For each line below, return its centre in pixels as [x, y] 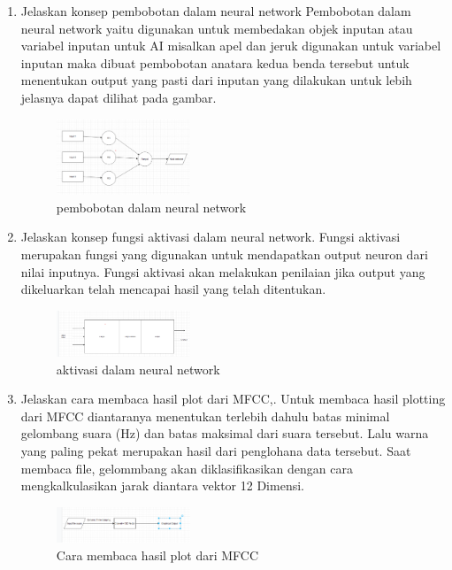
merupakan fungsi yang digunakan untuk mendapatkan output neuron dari [224, 254]
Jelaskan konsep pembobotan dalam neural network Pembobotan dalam [216, 11]
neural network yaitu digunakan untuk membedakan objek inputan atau [217, 28]
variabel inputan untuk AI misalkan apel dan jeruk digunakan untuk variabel [231, 46]
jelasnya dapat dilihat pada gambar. [119, 97]
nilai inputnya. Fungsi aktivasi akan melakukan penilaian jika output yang [223, 271]
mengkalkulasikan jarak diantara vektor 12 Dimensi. [162, 485]
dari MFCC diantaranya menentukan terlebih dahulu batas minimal [205, 416]
